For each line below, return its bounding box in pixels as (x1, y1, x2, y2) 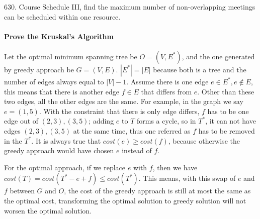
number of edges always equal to (4, 76, 104, 86)
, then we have (152, 162, 198, 172)
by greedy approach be (4, 64, 74, 74)
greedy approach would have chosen (4, 145, 114, 156)
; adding (89, 116, 114, 126)
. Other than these (197, 86, 254, 96)
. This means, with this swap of (138, 173, 236, 183)
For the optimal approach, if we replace (4, 162, 126, 172)
